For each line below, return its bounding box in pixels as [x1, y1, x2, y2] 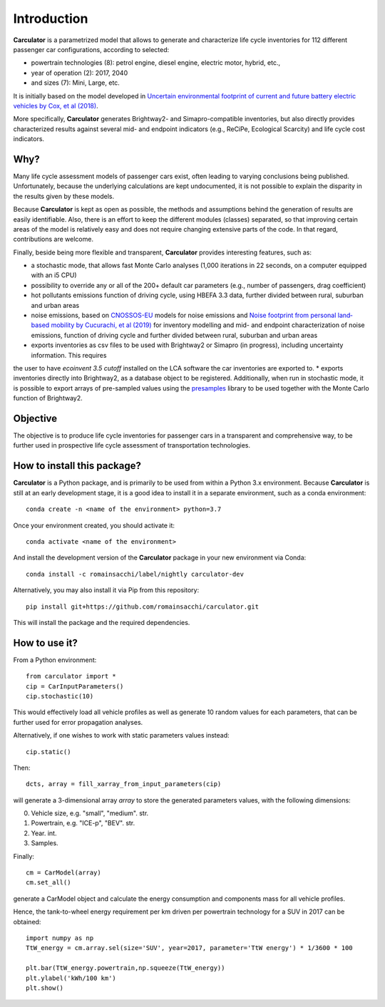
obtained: [13, 917, 41, 926]
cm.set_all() [26, 879, 71, 887]
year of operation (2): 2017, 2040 [31, 68, 128, 77]
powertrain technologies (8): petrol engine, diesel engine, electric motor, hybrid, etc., [31, 58, 281, 67]
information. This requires [31, 351, 107, 359]
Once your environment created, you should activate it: [13, 521, 175, 530]
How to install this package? [13, 460, 142, 472]
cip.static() [26, 748, 71, 755]
